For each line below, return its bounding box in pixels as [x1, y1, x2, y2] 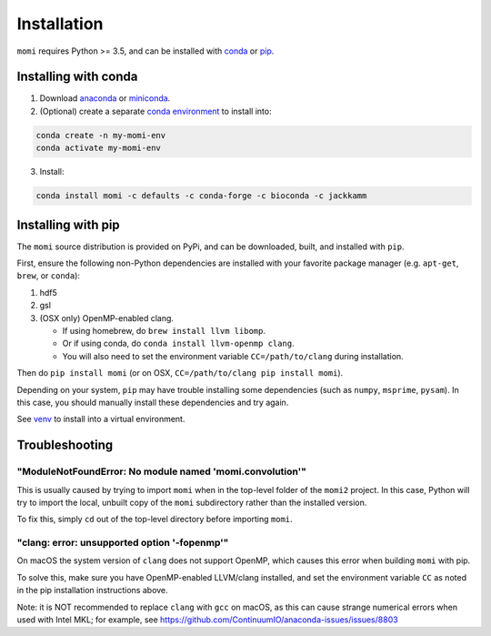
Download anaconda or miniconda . [39, 93, 171, 104]
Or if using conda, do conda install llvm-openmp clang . [62, 338, 295, 349]
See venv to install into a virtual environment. [16, 414, 185, 425]
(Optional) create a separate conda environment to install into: [39, 106, 272, 116]
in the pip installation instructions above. [16, 585, 168, 596]
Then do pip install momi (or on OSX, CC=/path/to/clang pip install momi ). [16, 368, 344, 379]
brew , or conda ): [16, 270, 81, 281]
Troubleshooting [16, 438, 114, 453]
